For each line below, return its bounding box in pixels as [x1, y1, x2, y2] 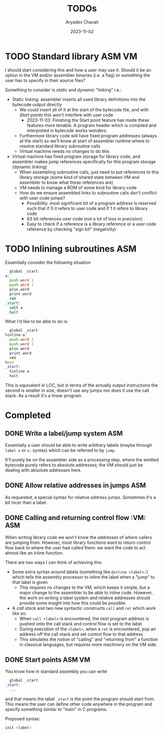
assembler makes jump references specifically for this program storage [12, 158, 156, 164]
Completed [5, 410, 51, 421]
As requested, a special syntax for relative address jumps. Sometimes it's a [5, 494, 156, 500]
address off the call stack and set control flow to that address [19, 631, 143, 637]
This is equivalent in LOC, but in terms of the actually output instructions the [5, 382, 158, 388]
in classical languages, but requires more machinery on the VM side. [19, 641, 158, 648]
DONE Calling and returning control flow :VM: [5, 514, 146, 522]
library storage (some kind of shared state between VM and [19, 174, 140, 180]
